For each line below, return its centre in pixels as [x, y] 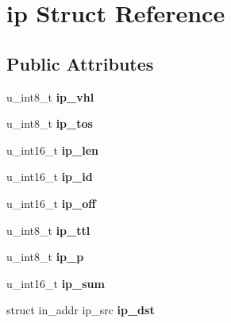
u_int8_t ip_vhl [50, 96]
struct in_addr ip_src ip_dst [81, 310]
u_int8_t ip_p [45, 257]
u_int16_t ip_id [50, 177]
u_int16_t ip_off [51, 203]
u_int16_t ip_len [52, 150]
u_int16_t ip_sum [56, 283]
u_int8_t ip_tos [50, 123]
